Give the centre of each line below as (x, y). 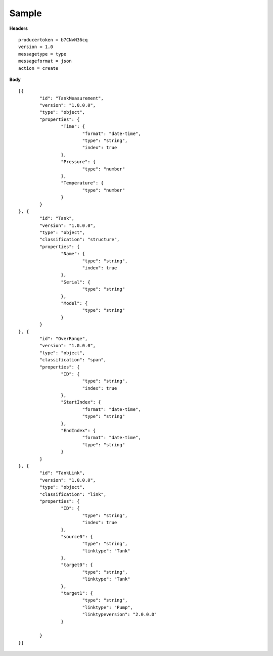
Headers (18, 28)
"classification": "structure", (80, 240)
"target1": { (77, 593)
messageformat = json (45, 61)
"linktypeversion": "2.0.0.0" (120, 615)
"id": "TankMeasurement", (72, 98)
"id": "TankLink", (62, 473)
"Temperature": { (82, 183)
